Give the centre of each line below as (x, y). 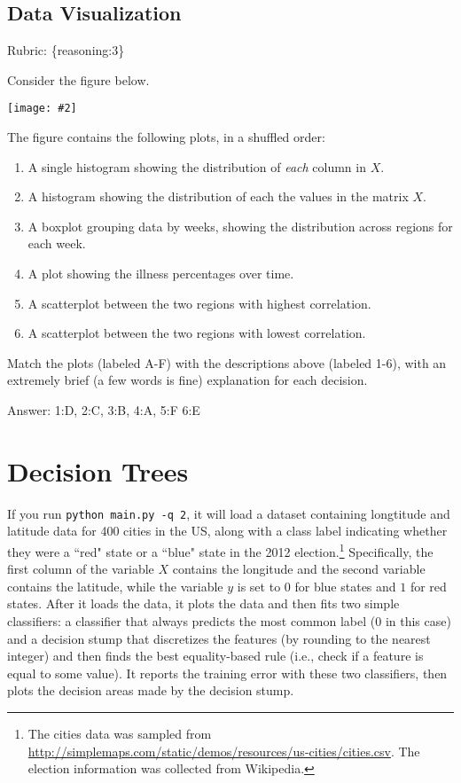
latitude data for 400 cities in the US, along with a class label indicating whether (227, 531)
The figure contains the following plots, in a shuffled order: (166, 137)
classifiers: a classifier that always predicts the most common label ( (191, 620)
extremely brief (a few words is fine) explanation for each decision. (188, 380)
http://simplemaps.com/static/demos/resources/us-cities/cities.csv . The (224, 751)
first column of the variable (81, 569)
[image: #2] (42, 109)
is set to (259, 586)
